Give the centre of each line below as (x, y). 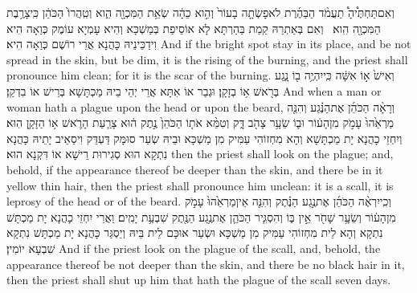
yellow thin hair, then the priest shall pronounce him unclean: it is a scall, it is (200, 185)
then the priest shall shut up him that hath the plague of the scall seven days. (199, 280)
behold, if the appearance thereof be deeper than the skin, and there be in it (195, 169)
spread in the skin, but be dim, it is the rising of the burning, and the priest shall (207, 59)
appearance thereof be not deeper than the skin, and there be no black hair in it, (206, 264)
